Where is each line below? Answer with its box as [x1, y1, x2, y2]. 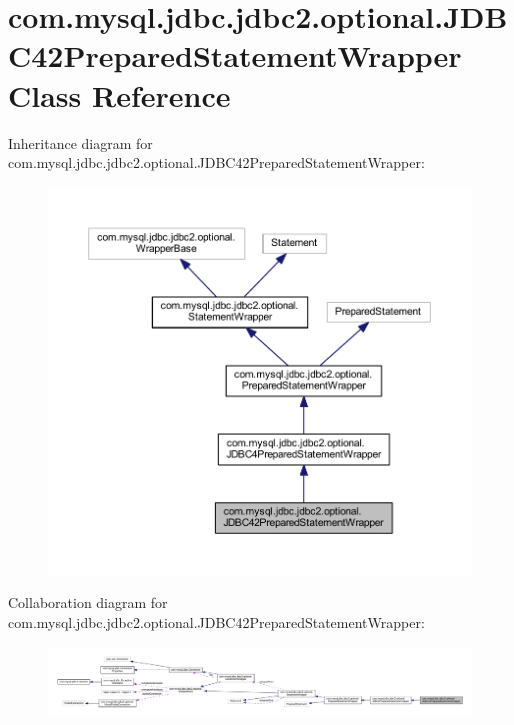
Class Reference [8, 74, 231, 115]
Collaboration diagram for [8, 592, 168, 613]
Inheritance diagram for [8, 132, 153, 153]
